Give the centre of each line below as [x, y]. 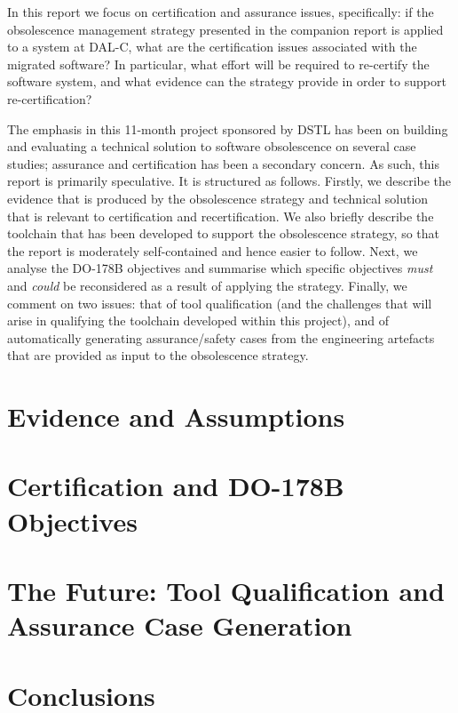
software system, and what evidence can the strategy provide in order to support [227, 81]
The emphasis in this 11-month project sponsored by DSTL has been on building [228, 128]
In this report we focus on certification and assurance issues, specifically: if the [221, 12]
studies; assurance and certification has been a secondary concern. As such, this [223, 163]
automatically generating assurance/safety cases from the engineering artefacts [221, 337]
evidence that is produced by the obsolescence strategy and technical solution [218, 198]
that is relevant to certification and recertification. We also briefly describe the [221, 216]
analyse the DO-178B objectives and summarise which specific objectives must [220, 268]
